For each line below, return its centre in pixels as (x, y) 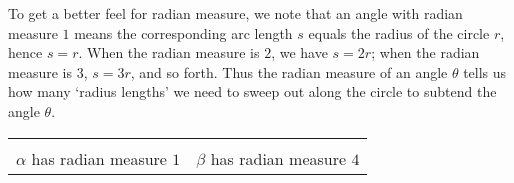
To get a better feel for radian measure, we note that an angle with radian (235, 13)
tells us (485, 71)
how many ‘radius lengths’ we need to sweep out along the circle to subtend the (252, 91)
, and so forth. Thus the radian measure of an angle (289, 71)
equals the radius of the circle (399, 32)
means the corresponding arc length (183, 32)
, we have (299, 52)
